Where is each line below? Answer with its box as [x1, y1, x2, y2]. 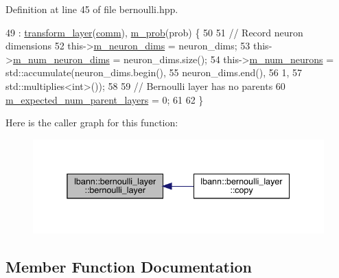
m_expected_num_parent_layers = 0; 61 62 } [5, 92, 204, 106]
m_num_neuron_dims [12, 51, 110, 66]
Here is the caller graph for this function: [5, 115, 178, 130]
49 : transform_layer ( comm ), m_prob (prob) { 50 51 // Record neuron [5, 25, 303, 39]
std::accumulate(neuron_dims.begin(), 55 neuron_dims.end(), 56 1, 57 [5, 65, 303, 80]
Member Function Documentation [5, 255, 253, 277]
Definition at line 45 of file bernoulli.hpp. [5, 2, 178, 16]
